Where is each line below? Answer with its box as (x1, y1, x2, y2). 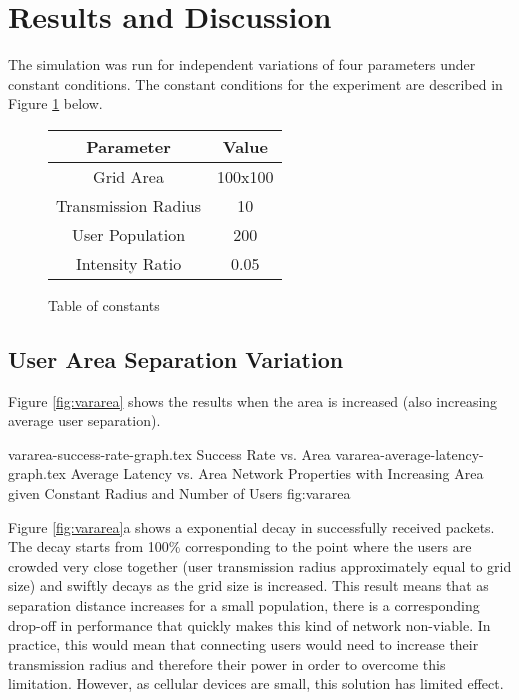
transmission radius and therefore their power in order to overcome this (8, 653, 446, 674)
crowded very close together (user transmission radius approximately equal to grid (8, 555, 512, 576)
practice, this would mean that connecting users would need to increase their (8, 634, 479, 655)
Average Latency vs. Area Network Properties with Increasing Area (70, 463, 484, 484)
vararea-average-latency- (335, 443, 484, 464)
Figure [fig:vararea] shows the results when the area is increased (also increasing (8, 390, 498, 411)
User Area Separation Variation (8, 343, 344, 374)
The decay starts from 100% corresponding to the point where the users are (8, 536, 472, 557)
